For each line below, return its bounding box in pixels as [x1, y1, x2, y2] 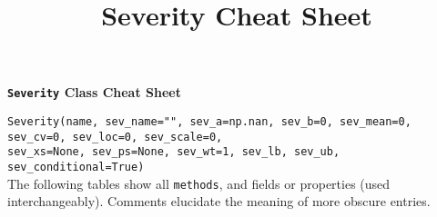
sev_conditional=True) [7, 161, 145, 173]
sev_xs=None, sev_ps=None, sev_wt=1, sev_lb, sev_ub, [7, 145, 340, 159]
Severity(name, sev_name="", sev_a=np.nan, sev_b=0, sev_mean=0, [7, 115, 412, 129]
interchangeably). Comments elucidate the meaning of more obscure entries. [7, 192, 431, 211]
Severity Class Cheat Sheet [7, 83, 181, 102]
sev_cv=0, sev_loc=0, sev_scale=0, [7, 130, 223, 143]
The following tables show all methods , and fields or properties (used [7, 173, 391, 192]
